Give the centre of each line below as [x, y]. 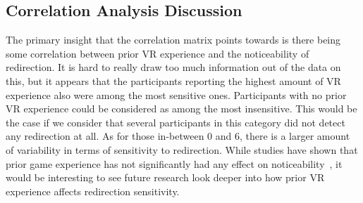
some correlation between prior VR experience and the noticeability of [158, 53]
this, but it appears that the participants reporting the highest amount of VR [173, 80]
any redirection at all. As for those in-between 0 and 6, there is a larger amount [178, 136]
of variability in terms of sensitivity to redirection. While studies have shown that [182, 149]
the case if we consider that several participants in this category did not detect [176, 122]
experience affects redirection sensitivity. [93, 191]
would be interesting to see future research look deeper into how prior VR [165, 177]
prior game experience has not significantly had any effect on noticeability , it [174, 163]
